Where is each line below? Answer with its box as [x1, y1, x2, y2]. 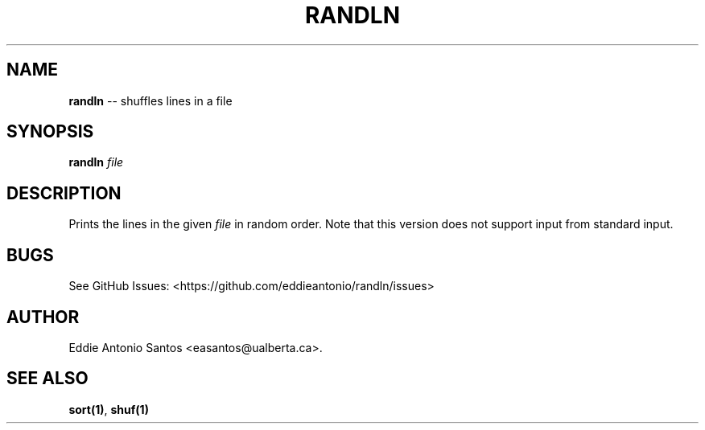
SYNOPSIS [6, 121, 94, 142]
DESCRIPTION [6, 182, 122, 203]
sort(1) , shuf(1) [68, 402, 149, 416]
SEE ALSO [6, 368, 89, 389]
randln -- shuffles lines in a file [68, 93, 233, 108]
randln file [68, 155, 124, 170]
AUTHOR [6, 306, 80, 327]
